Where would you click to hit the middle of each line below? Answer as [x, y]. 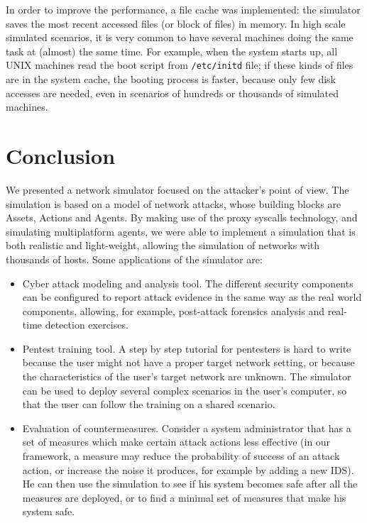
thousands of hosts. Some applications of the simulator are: [134, 259]
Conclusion [61, 155]
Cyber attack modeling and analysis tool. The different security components [188, 283]
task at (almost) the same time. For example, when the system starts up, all [172, 51]
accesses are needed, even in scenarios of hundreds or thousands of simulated [172, 93]
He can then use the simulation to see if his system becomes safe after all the [190, 484]
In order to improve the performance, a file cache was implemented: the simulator [183, 9]
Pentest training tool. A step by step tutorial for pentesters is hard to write [187, 348]
